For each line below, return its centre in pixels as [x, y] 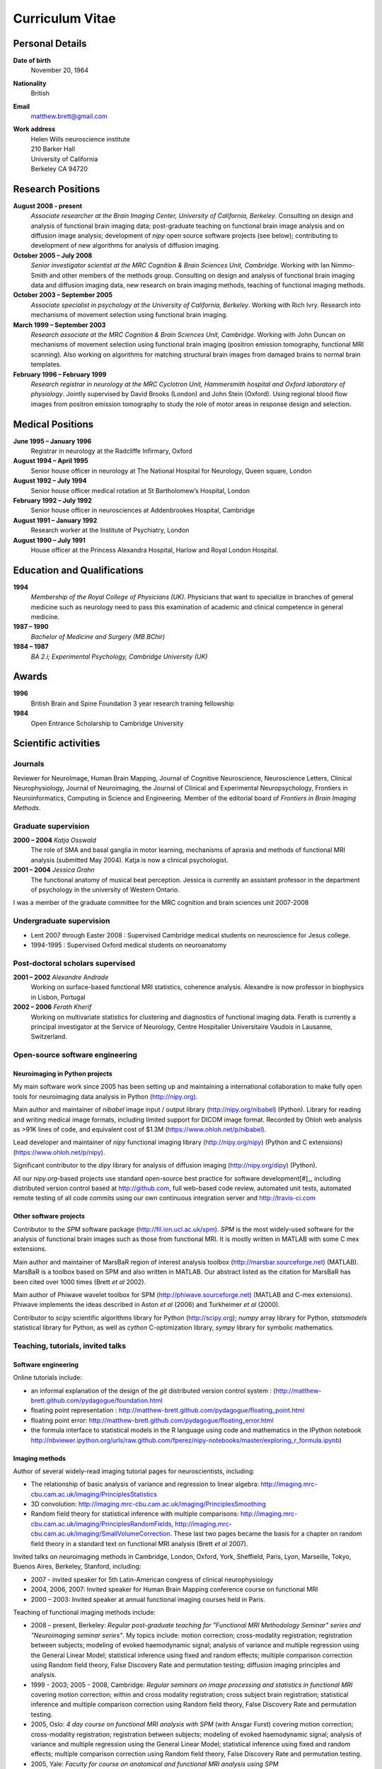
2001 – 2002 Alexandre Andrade [61, 977]
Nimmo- [343, 265]
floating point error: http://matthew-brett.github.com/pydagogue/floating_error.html [152, 1420]
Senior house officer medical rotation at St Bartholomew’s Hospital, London [140, 490]
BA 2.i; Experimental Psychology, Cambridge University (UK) [119, 656]
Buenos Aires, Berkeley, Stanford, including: [77, 1567]
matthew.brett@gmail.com [69, 116]
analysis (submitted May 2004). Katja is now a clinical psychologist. [129, 860]
